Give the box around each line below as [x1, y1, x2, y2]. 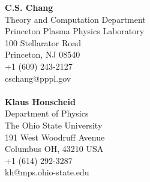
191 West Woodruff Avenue [5, 130, 105, 143]
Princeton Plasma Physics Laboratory [5, 25, 145, 37]
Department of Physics [5, 107, 89, 120]
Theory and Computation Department [5, 13, 146, 25]
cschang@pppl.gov [5, 71, 71, 84]
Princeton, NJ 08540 [5, 48, 80, 61]
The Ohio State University [5, 118, 103, 131]
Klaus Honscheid [5, 95, 76, 108]
